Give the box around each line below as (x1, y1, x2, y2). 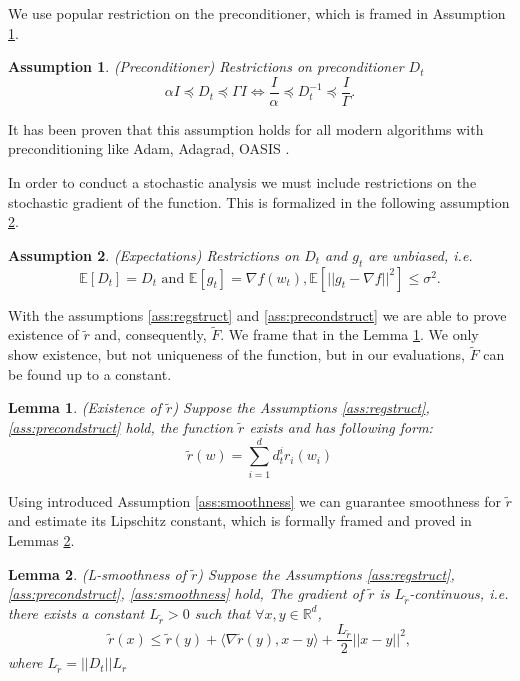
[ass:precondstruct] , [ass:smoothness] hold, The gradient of (8, 583, 364, 604)
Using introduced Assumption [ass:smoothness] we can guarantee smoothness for (8, 490, 501, 511)
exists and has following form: (249, 417, 433, 438)
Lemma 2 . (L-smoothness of (8, 563, 187, 584)
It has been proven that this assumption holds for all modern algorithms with (8, 118, 484, 139)
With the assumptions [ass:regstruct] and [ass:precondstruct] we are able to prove (8, 304, 507, 325)
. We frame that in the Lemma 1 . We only (220, 324, 479, 345)
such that (194, 602, 251, 623)
